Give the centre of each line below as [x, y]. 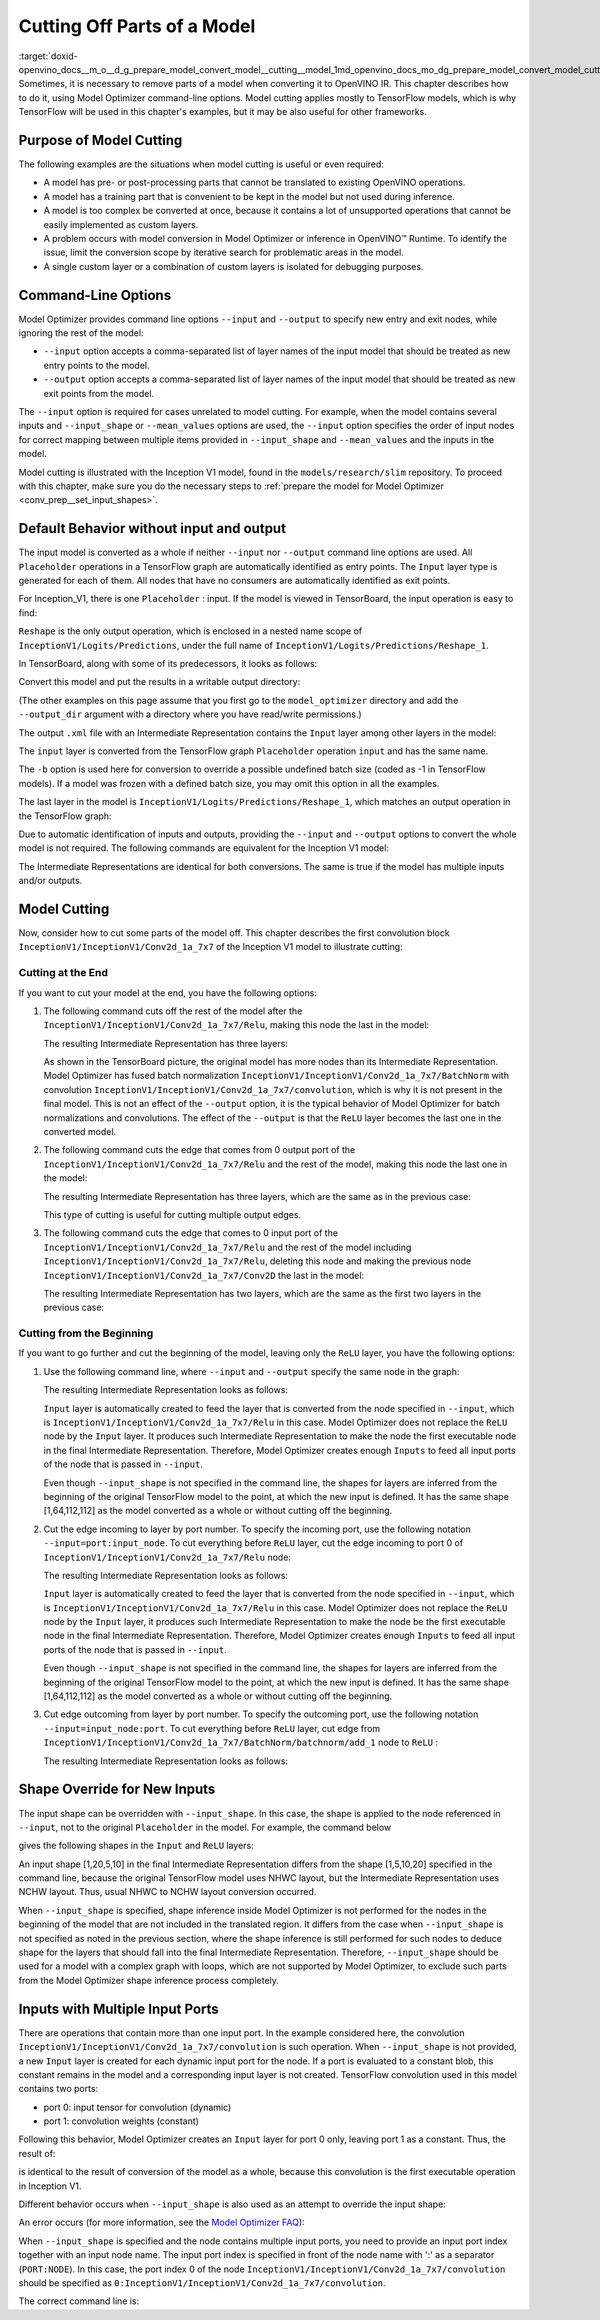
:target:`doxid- [48, 56]
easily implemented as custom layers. [121, 224]
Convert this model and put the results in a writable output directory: [159, 682]
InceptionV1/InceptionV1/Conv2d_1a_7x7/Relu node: [167, 1557]
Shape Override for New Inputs [117, 1789]
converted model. [80, 1132]
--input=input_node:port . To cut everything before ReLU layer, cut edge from [212, 1728]
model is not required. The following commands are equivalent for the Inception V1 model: [204, 848]
